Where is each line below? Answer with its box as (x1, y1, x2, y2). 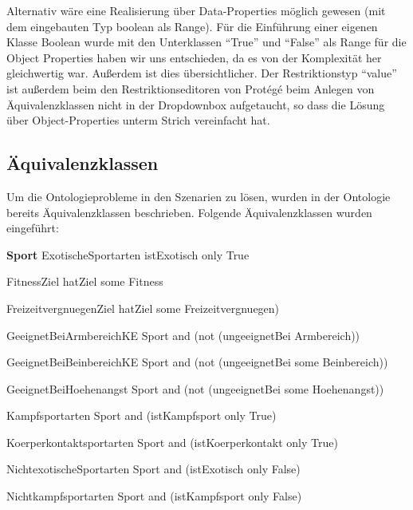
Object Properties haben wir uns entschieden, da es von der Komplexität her (6, 49, 382, 65)
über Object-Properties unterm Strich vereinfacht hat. (6, 112, 270, 128)
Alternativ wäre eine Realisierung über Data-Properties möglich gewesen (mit (6, 2, 386, 18)
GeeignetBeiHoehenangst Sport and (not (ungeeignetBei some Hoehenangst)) (6, 380, 384, 397)
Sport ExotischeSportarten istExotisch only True (6, 246, 250, 263)
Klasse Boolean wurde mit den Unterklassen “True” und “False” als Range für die (6, 34, 407, 50)
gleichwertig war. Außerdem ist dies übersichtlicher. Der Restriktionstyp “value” (6, 65, 397, 81)
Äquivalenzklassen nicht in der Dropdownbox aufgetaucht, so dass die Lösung (6, 96, 385, 113)
